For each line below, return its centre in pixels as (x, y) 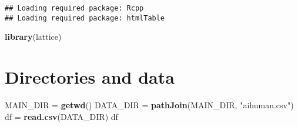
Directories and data (90, 77)
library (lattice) (33, 37)
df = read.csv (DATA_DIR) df (61, 116)
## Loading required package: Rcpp (74, 8)
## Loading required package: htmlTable (85, 18)
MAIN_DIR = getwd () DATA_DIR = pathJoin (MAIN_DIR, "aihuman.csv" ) (149, 105)
